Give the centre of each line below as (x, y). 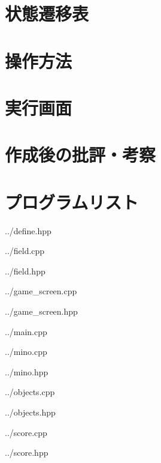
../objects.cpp (30, 392)
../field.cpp (25, 251)
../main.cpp (26, 331)
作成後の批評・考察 (80, 155)
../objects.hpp (30, 412)
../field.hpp (25, 271)
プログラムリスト (72, 201)
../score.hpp (27, 452)
